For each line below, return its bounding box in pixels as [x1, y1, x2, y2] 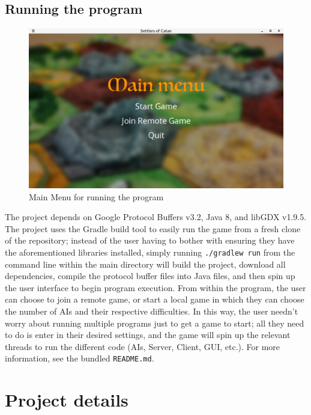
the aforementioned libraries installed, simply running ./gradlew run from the [5, 246, 295, 258]
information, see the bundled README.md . [5, 352, 154, 364]
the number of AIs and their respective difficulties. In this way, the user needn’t [5, 305, 298, 318]
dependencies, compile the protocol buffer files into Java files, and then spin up [5, 269, 295, 282]
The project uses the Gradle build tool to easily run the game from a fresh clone [5, 222, 301, 235]
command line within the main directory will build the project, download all [5, 257, 286, 270]
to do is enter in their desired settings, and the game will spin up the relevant [5, 328, 291, 341]
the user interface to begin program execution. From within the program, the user [5, 281, 306, 294]
